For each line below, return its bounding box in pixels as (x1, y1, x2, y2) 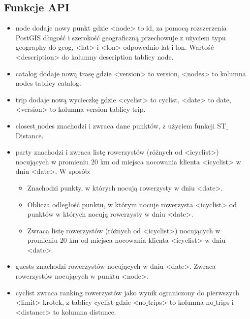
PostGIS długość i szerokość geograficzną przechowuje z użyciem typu (15, 32, 226, 42)
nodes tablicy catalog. (15, 78, 81, 88)
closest (15, 120, 35, 130)
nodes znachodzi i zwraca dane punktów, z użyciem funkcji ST (37, 120, 226, 130)
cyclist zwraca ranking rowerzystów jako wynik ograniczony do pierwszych (15, 287, 240, 297)
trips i (216, 297, 234, 307)
